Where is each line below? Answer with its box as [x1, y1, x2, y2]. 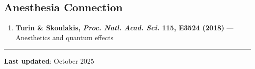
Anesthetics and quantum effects [15, 32, 114, 42]
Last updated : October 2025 [4, 56, 94, 66]
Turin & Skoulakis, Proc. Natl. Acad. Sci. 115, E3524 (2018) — [15, 23, 234, 33]
